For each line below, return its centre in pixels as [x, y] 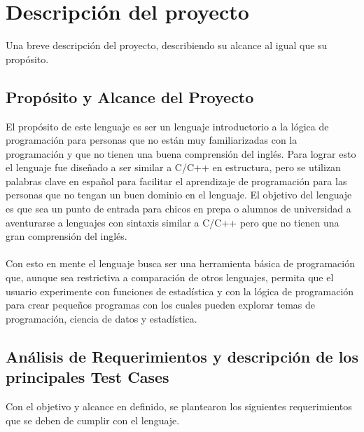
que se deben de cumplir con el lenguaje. [93, 420]
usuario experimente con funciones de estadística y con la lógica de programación [180, 291]
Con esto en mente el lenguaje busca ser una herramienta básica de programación [181, 263]
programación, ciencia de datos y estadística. [101, 318]
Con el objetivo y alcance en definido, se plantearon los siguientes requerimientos [179, 406]
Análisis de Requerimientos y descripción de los [182, 356]
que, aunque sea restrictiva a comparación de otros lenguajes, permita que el [170, 277]
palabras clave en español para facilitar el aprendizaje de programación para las [176, 181]
